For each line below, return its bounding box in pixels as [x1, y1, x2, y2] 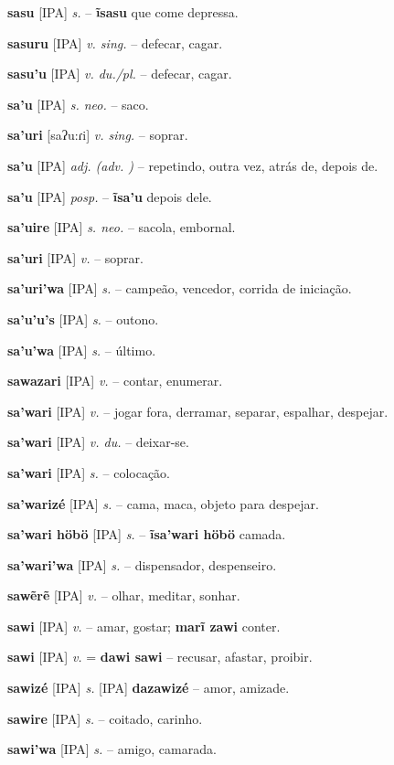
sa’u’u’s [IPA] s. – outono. [7, 309, 159, 328]
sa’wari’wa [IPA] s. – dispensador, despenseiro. [7, 555, 277, 574]
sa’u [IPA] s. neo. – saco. [7, 94, 149, 113]
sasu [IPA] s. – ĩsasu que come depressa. [7, 3, 239, 21]
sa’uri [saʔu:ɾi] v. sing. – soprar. [7, 125, 188, 144]
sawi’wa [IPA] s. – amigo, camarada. [7, 739, 217, 759]
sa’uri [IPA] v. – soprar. [7, 248, 144, 267]
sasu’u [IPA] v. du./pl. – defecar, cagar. [7, 64, 232, 83]
